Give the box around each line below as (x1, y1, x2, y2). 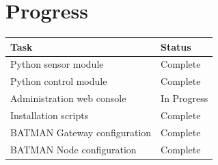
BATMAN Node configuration (10, 142, 137, 156)
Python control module (10, 74, 107, 88)
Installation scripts (10, 108, 89, 122)
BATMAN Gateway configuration (10, 125, 152, 139)
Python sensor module (10, 57, 104, 71)
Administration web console (10, 91, 126, 105)
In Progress (161, 91, 208, 105)
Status (161, 39, 191, 53)
